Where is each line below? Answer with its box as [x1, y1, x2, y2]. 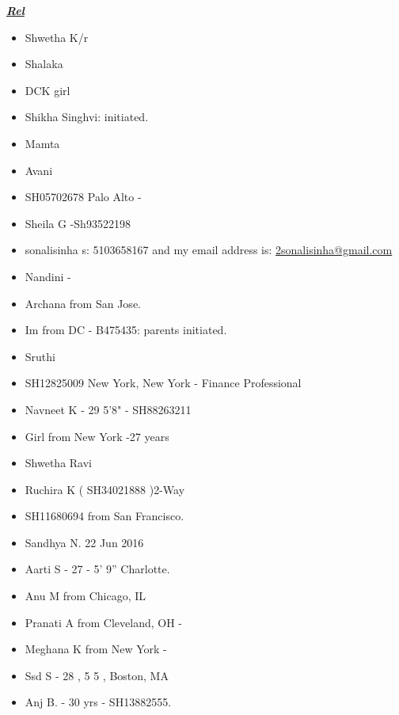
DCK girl [25, 82, 70, 98]
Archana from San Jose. [25, 295, 141, 311]
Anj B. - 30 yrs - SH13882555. [25, 694, 172, 710]
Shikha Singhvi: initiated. [25, 108, 149, 125]
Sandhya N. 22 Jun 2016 [25, 534, 144, 550]
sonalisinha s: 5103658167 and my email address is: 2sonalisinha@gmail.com [25, 242, 393, 258]
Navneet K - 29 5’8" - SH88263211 [25, 401, 192, 417]
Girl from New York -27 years [25, 428, 169, 444]
